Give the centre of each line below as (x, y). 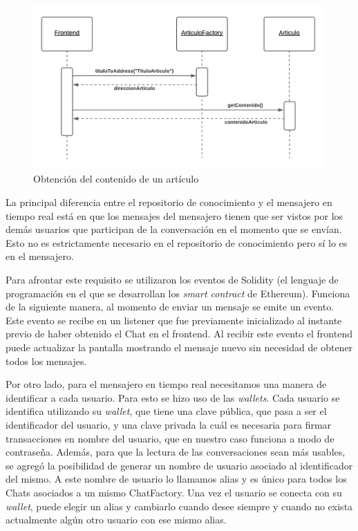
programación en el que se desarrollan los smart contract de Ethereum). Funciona (178, 293)
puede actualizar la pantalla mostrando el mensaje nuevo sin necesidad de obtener (179, 347)
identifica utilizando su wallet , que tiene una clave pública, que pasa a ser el (166, 411)
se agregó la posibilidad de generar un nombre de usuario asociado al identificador (179, 465)
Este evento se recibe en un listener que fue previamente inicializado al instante (174, 320)
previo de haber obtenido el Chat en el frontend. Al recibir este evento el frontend (179, 334)
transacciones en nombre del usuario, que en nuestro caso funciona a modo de (170, 438)
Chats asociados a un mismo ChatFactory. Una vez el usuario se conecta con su (174, 492)
